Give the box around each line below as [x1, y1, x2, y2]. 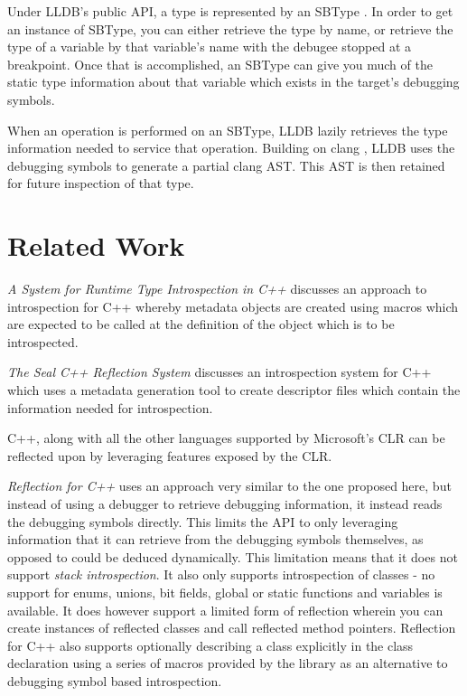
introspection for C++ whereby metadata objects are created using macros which [7, 296, 459, 315]
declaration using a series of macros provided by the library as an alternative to [7, 654, 448, 672]
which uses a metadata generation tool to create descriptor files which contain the [7, 381, 461, 400]
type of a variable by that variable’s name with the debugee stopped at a [7, 37, 412, 56]
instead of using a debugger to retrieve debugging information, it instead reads [7, 494, 443, 513]
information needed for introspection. [7, 398, 213, 417]
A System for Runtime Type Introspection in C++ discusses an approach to [7, 279, 427, 298]
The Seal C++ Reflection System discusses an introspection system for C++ [7, 362, 432, 381]
